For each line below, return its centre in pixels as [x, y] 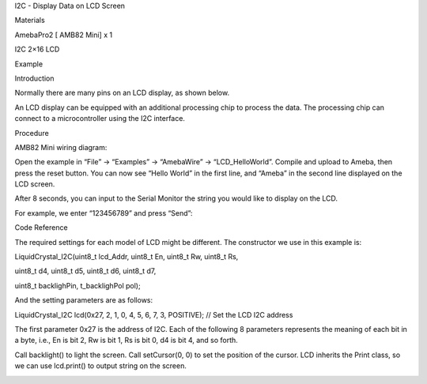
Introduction [34, 78]
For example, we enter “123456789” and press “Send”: [104, 213]
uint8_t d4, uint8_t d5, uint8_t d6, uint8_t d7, [85, 271]
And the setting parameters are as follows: [84, 300]
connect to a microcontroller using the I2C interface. [100, 119]
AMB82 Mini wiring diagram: [61, 147]
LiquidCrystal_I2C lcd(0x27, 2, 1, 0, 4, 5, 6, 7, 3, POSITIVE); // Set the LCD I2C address [154, 314]
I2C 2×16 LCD [37, 49]
